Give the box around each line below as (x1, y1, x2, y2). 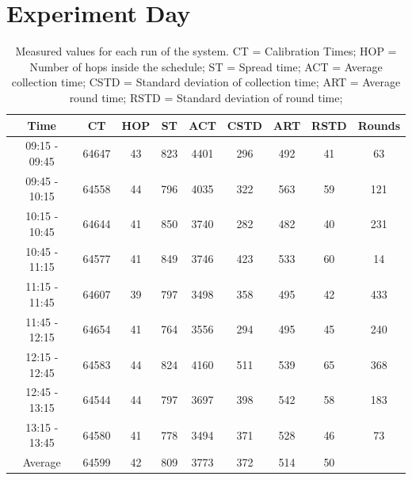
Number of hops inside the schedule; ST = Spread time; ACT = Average (29, 58, 383, 74)
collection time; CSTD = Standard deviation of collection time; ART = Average (11, 74, 401, 90)
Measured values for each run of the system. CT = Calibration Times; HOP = (15, 43, 397, 59)
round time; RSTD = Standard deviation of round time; (69, 89, 343, 105)
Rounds (357, 116, 400, 133)
